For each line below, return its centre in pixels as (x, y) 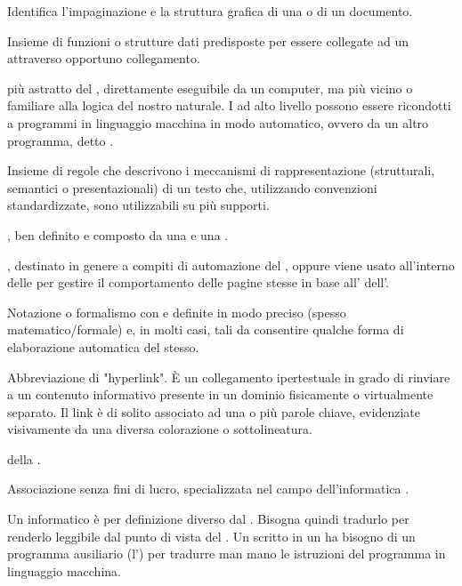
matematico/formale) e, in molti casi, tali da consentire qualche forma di (206, 329)
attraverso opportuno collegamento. (104, 58)
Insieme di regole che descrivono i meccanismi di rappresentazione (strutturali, (221, 170)
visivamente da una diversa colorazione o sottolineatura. (160, 429)
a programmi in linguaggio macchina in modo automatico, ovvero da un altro (218, 122)
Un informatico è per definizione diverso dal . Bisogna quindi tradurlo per (208, 519)
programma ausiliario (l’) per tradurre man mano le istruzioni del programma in (227, 554)
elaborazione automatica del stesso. (103, 346)
